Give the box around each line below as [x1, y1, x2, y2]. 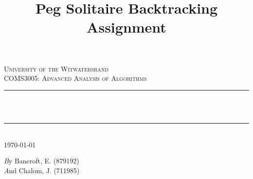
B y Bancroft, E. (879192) [4, 156, 79, 166]
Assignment [87, 17, 166, 37]
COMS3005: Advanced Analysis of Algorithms [4, 73, 147, 83]
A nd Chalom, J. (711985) [4, 165, 80, 175]
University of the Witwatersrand [4, 63, 109, 73]
